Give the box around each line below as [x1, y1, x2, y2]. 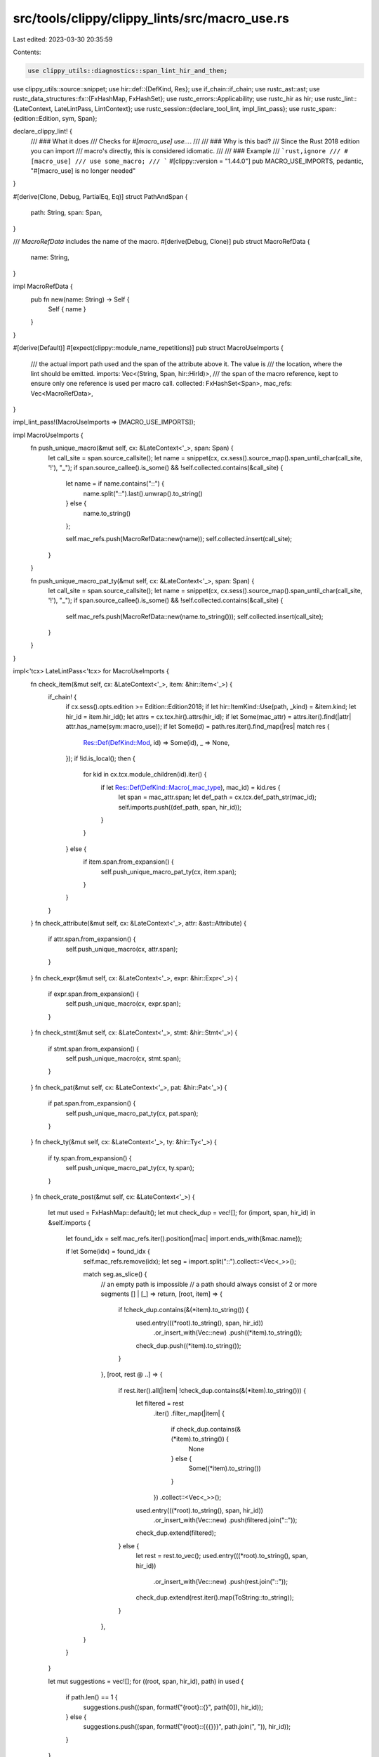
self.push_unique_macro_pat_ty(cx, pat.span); [65, 1109, 199, 1117]
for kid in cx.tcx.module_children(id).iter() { [83, 770, 207, 779]
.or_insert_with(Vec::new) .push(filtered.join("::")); [153, 1516, 298, 1524]
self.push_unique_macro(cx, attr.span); [65, 945, 178, 953]
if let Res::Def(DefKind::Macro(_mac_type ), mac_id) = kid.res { [100, 783, 281, 791]
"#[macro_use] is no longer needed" [30, 167, 136, 175]
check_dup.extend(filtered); [135, 1529, 217, 1537]
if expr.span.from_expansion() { [48, 990, 140, 998]
